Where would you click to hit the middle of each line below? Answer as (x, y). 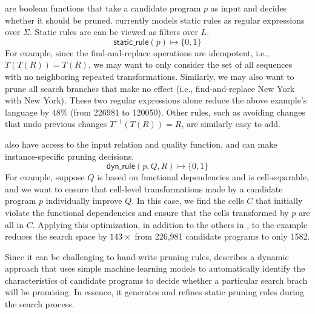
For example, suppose (45, 177)
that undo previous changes (56, 124)
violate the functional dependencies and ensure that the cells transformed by (147, 212)
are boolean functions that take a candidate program (103, 8)
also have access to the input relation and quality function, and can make (141, 144)
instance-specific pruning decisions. (70, 156)
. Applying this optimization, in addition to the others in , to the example (170, 224)
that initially (279, 201)
